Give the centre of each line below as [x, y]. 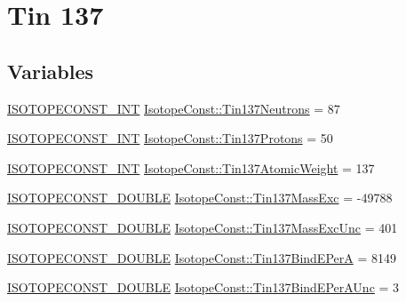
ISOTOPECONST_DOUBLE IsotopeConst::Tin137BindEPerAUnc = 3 [203, 287]
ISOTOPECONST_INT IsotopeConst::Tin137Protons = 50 [170, 138]
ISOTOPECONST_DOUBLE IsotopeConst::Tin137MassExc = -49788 [200, 198]
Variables [51, 71]
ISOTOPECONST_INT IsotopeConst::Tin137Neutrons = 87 [174, 108]
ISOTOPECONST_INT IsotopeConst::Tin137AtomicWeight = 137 [191, 167]
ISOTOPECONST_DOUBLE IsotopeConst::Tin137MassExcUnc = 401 [203, 227]
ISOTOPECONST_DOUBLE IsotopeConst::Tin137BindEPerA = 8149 [202, 257]
